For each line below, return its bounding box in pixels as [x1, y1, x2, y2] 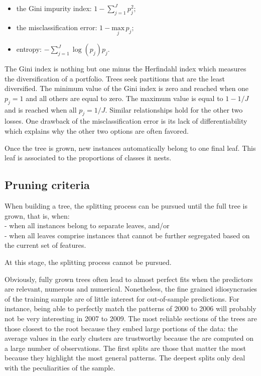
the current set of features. [5, 240, 86, 250]
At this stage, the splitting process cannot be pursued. [5, 256, 172, 267]
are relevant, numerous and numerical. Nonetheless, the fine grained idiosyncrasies [5, 284, 257, 294]
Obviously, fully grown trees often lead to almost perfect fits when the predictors [5, 273, 253, 284]
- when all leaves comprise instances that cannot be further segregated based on [5, 230, 250, 240]
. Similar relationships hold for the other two [105, 104, 243, 115]
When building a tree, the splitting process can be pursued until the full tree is [5, 200, 247, 211]
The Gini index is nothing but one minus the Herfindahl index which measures [5, 63, 246, 74]
